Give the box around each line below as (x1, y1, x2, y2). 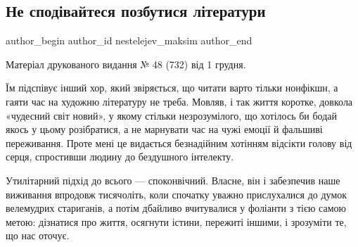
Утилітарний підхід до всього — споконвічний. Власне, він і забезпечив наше (6, 172, 340, 187)
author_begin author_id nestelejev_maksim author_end (6, 33, 252, 48)
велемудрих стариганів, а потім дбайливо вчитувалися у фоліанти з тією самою (6, 201, 346, 215)
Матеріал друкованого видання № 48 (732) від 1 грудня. (6, 56, 246, 71)
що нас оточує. (6, 228, 70, 243)
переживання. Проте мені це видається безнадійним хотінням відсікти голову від (6, 135, 352, 150)
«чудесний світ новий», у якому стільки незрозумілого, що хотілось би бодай (6, 108, 338, 122)
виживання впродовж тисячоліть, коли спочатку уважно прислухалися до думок (6, 186, 347, 201)
